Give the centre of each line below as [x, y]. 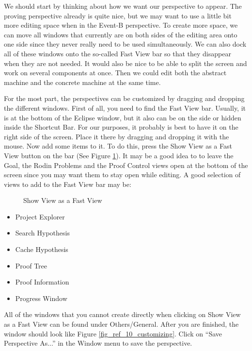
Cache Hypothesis [42, 249]
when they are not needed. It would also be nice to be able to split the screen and [126, 63]
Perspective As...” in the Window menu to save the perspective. [98, 343]
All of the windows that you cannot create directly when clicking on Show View [122, 314]
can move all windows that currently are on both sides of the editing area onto [121, 34]
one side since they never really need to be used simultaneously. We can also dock [125, 44]
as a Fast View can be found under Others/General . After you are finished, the [121, 324]
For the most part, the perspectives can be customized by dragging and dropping [124, 98]
